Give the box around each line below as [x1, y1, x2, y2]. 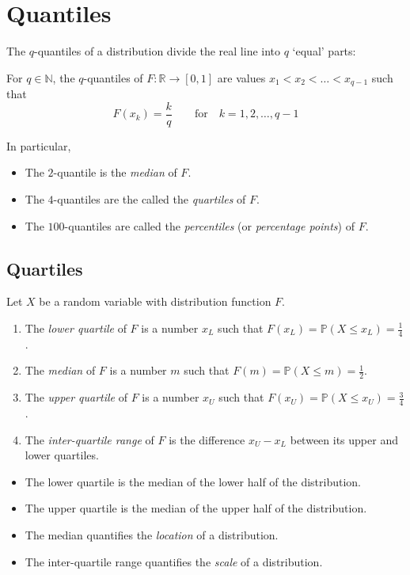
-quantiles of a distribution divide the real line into [34, 43, 281, 59]
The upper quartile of [25, 389, 127, 406]
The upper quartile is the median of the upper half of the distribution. [25, 500, 367, 516]
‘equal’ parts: [292, 43, 356, 59]
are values [217, 69, 266, 86]
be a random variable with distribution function [39, 293, 271, 310]
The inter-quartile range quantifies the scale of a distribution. [25, 553, 323, 569]
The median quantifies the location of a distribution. [25, 527, 279, 543]
